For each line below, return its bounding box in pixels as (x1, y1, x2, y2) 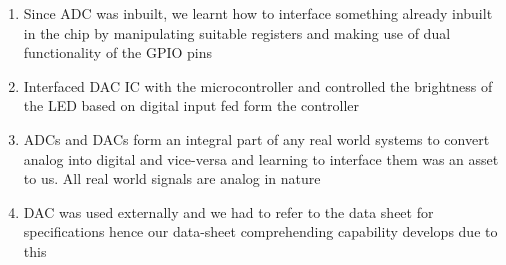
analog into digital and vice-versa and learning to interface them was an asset (23, 148, 499, 169)
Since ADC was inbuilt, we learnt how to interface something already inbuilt (23, 3, 493, 23)
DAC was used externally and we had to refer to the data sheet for (23, 201, 434, 222)
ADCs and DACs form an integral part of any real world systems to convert (23, 128, 490, 149)
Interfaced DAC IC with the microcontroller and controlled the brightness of (23, 75, 493, 96)
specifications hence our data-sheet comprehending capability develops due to (23, 221, 498, 242)
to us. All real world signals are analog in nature (23, 168, 321, 189)
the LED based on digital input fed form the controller (23, 95, 360, 116)
